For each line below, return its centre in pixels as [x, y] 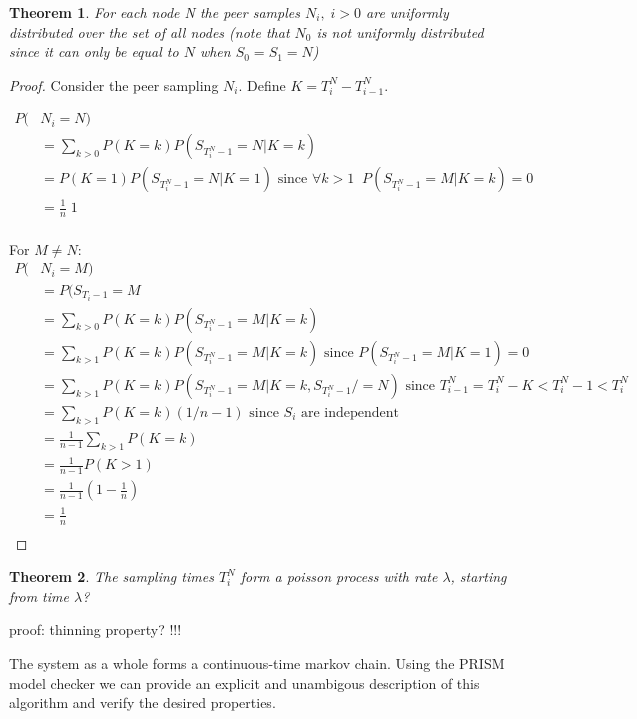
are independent [350, 412]
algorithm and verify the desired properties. [142, 702]
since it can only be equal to [94, 51]
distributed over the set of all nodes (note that [149, 31]
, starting [478, 576]
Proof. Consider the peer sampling [114, 84]
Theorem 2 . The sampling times [111, 576]
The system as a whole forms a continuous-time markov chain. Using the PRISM [257, 663]
